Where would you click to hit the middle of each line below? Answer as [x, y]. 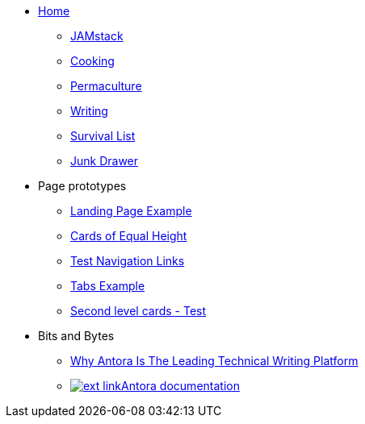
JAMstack [97, 36]
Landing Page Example [131, 211]
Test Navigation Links [128, 261]
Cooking [92, 61]
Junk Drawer [105, 161]
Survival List [103, 136]
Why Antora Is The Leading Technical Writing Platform [214, 361]
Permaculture [106, 86]
